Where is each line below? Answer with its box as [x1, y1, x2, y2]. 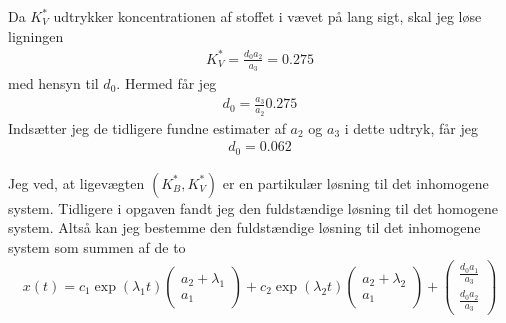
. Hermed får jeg [116, 72, 217, 93]
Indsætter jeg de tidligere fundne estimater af [8, 117, 286, 138]
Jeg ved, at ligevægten [8, 172, 145, 193]
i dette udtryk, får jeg [344, 117, 478, 138]
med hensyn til [8, 72, 99, 93]
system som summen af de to [8, 236, 186, 257]
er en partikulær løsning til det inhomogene [222, 172, 489, 193]
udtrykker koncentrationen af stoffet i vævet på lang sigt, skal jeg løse [53, 6, 482, 26]
